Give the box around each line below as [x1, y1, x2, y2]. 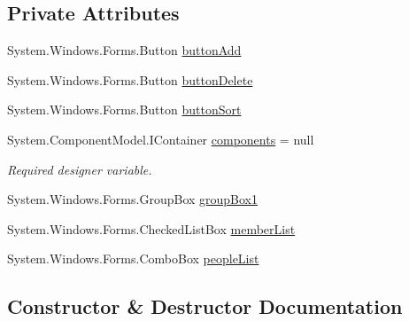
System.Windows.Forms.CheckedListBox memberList [7, 219, 296, 238]
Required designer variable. [7, 160, 152, 178]
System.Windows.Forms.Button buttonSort [7, 100, 242, 119]
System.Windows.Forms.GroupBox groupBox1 [7, 190, 259, 208]
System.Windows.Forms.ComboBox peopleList [7, 249, 259, 268]
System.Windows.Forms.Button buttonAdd [7, 41, 242, 59]
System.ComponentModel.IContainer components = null [7, 129, 314, 148]
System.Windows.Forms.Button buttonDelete [7, 70, 253, 89]
